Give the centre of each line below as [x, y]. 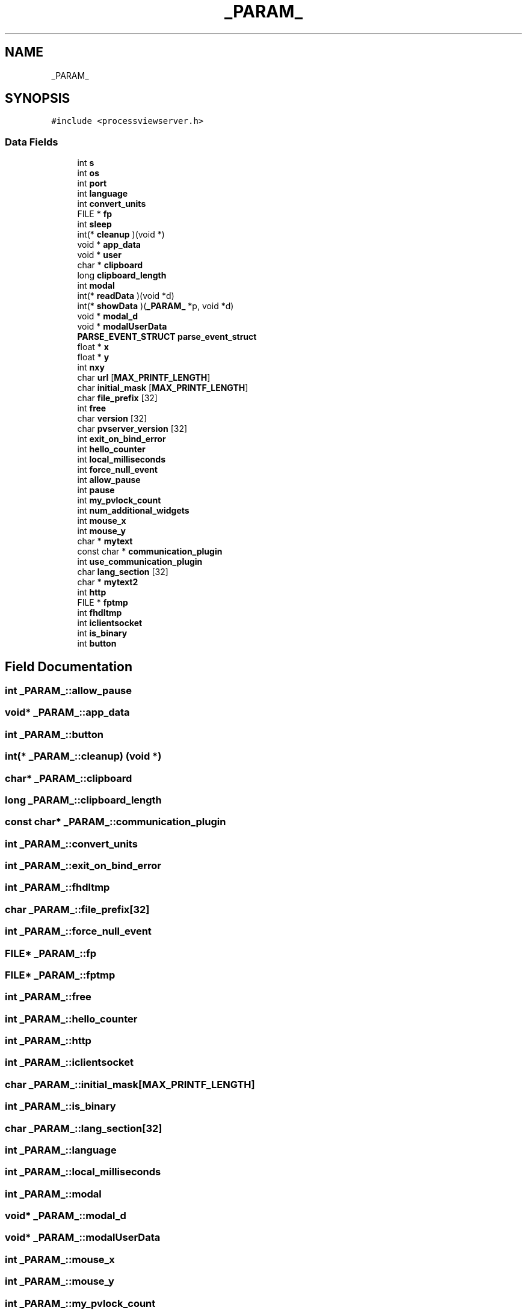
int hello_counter [111, 449]
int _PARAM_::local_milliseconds [83, 1172]
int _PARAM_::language [61, 1150]
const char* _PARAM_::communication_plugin [116, 822]
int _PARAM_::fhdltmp [57, 887]
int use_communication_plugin [140, 562]
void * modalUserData [122, 327]
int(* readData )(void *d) [126, 296]
